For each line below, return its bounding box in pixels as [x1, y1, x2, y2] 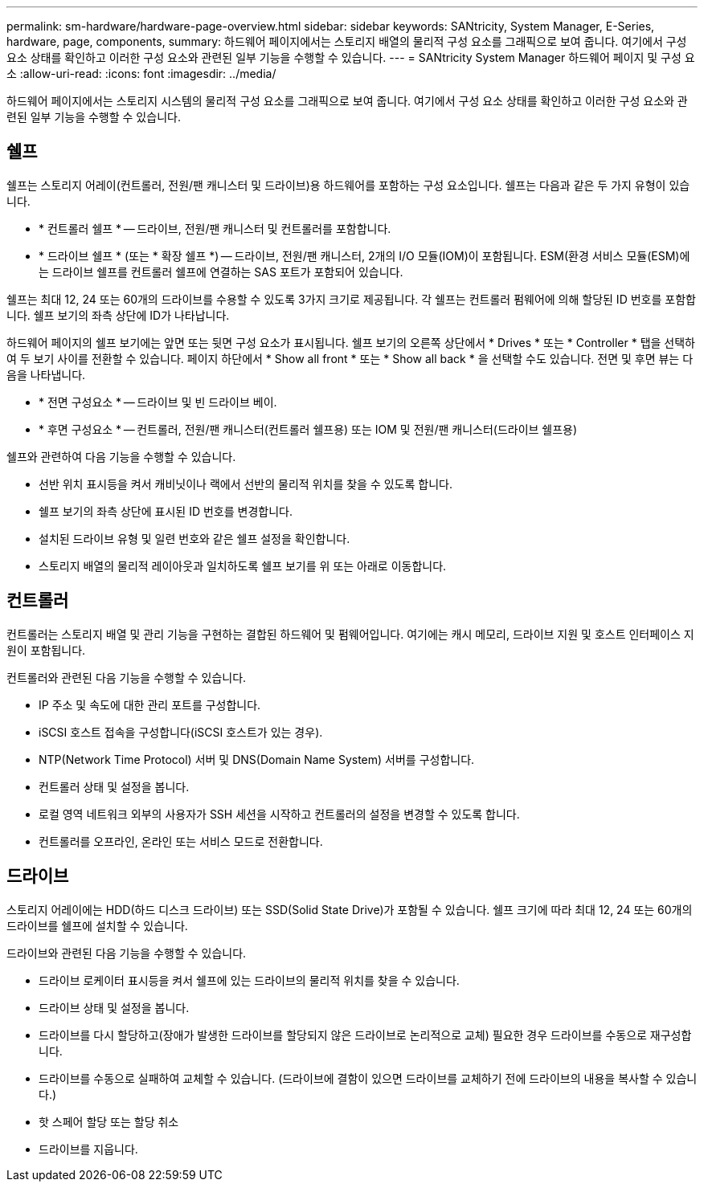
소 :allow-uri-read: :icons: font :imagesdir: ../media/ [6, 67, 276, 80]
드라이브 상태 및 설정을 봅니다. [39, 1000, 190, 1014]
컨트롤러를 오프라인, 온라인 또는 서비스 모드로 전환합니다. [39, 834, 323, 848]
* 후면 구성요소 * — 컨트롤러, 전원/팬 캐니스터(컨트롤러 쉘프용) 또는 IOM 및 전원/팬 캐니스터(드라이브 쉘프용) [39, 422, 578, 436]
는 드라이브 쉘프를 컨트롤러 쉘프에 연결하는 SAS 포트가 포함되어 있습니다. [39, 264, 403, 279]
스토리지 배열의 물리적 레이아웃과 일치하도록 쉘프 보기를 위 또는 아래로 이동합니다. [39, 558, 447, 573]
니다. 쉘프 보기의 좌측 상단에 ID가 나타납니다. [6, 308, 230, 322]
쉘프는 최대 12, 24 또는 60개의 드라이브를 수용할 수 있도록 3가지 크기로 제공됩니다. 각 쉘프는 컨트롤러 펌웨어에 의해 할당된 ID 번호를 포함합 [6, 292, 696, 306]
